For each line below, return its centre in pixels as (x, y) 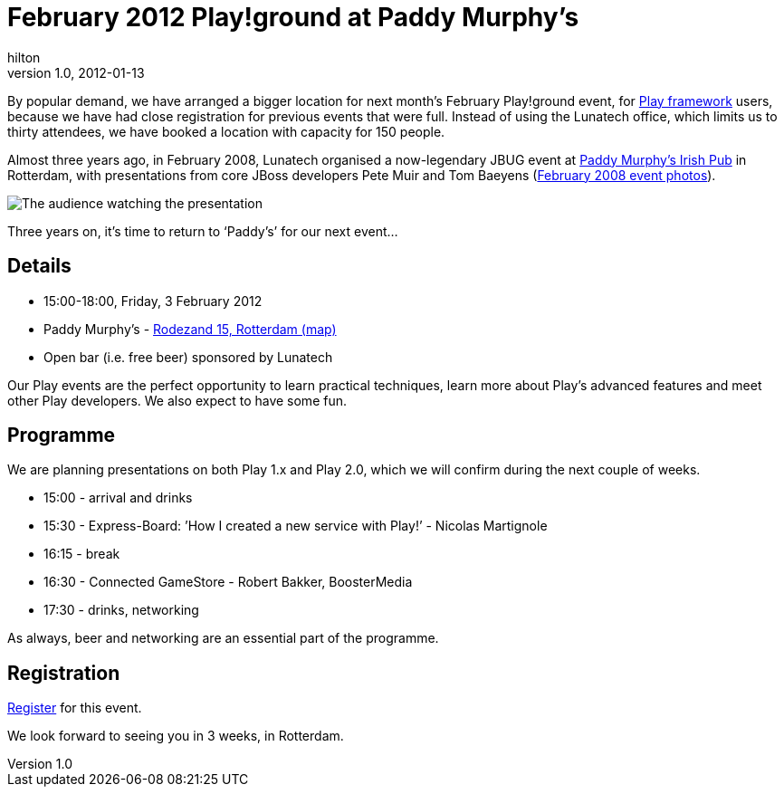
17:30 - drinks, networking (121, 610)
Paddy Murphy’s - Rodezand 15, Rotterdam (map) (190, 329)
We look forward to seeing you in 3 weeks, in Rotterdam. (176, 736)
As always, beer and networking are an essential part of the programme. (223, 638)
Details (39, 266)
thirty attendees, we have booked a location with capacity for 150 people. (226, 131)
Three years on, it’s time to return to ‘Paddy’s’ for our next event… (203, 231)
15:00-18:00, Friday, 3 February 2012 (153, 301)
